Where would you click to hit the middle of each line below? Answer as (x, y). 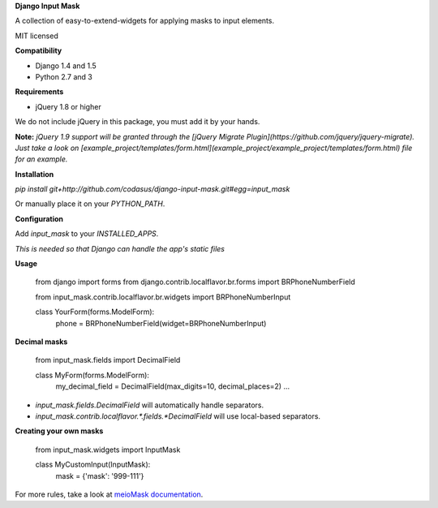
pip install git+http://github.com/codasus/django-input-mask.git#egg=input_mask (152, 189)
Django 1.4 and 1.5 (66, 66)
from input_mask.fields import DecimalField (108, 360)
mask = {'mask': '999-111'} (100, 476)
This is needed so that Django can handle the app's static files (120, 248)
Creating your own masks (59, 431)
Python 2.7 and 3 (64, 76)
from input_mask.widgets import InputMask (108, 450)
